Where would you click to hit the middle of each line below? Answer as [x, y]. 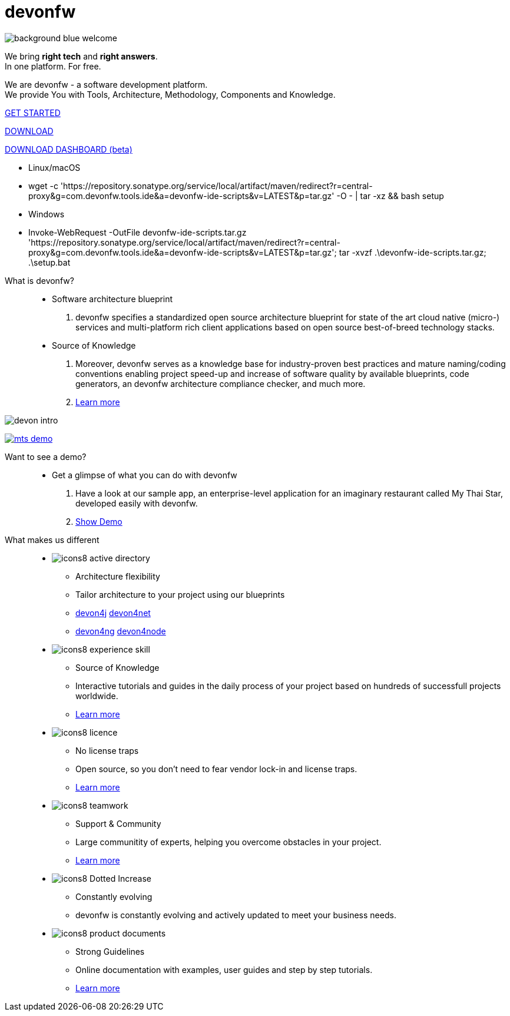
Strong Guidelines [110, 951]
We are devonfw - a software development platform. [106, 84]
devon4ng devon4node [121, 631]
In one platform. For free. [53, 66]
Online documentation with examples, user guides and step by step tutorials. [224, 969]
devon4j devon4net [113, 613]
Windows [47, 214]
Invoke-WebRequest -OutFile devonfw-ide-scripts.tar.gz [138, 232]
